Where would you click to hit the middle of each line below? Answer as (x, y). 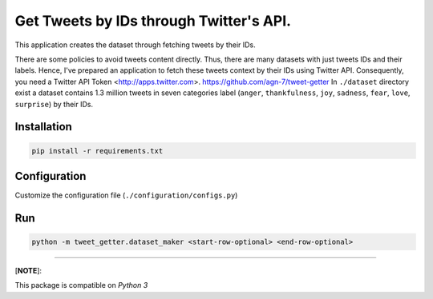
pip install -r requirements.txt (97, 151)
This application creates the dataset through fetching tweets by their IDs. (135, 45)
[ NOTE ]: (28, 270)
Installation (43, 127)
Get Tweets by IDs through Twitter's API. (153, 21)
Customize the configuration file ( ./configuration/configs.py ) (126, 195)
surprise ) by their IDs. (54, 104)
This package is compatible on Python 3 (81, 285)
